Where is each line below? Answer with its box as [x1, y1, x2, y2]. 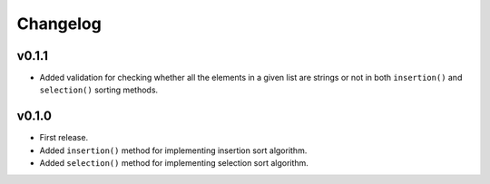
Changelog [16, 14, 102, 34]
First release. [39, 132, 89, 143]
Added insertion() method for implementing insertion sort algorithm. [39, 145, 308, 156]
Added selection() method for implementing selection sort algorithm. [39, 158, 309, 169]
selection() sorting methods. [39, 84, 159, 95]
